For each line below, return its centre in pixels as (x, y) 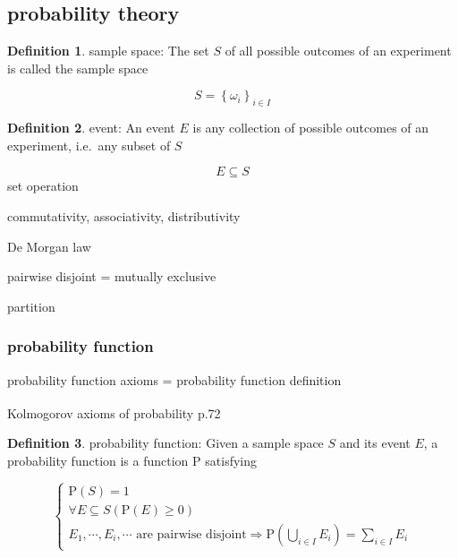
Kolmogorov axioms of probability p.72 (114, 412)
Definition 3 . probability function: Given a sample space (165, 443)
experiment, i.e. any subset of (89, 145)
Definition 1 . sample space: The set (108, 51)
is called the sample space (78, 68)
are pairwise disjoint (191, 534)
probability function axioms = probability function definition (174, 379)
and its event (375, 443)
